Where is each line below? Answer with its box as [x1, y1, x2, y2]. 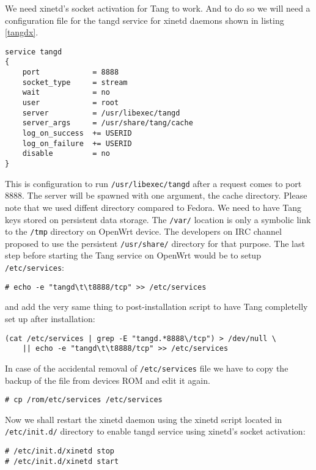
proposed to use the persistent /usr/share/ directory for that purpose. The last [5, 237, 305, 249]
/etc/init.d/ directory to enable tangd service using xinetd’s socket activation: [5, 425, 306, 438]
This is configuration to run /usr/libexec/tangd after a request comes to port [5, 177, 302, 189]
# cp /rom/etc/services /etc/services [5, 395, 163, 405]
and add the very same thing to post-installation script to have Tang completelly [5, 300, 308, 313]
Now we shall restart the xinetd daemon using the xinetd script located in [5, 413, 282, 425]
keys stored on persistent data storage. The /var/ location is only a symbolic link [5, 213, 311, 226]
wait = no [22, 88, 110, 97]
